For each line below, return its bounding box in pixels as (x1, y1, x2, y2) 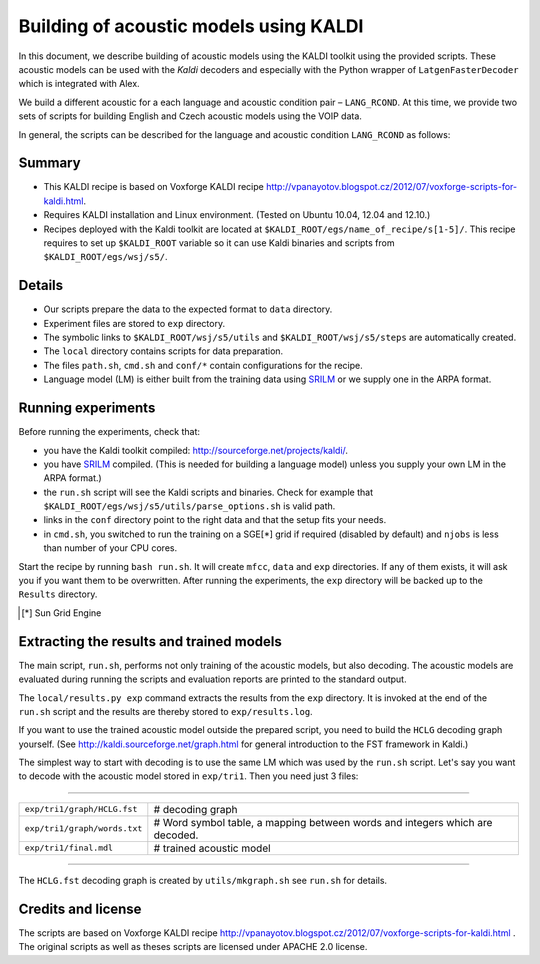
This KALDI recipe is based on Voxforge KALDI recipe (43, 181, 264, 193)
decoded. (153, 828, 199, 842)
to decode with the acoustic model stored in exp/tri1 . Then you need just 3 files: (18, 770, 359, 782)
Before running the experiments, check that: (18, 426, 200, 438)
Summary (18, 155, 81, 172)
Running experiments (18, 400, 156, 417)
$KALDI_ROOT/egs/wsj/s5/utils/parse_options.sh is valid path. (43, 500, 336, 512)
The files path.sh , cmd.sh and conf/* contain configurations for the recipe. (43, 359, 364, 371)
